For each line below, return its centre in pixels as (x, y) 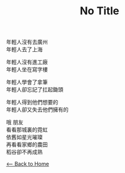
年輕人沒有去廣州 (27, 42)
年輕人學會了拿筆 (27, 82)
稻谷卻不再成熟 (24, 152)
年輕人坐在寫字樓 (27, 70)
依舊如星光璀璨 (24, 137)
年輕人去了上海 (24, 49)
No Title (100, 11)
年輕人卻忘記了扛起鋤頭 (35, 90)
